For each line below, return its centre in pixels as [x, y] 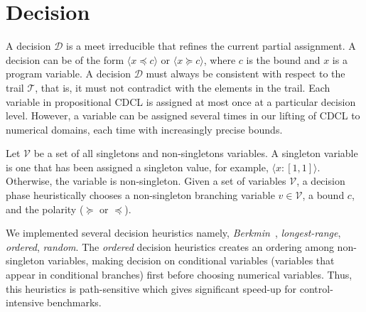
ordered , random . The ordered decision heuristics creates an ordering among [170, 246]
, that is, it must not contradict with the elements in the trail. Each [183, 87]
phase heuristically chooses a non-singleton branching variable [140, 195]
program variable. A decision [68, 74]
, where [220, 59]
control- [316, 288]
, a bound [323, 195]
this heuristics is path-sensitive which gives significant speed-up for [151, 288]
